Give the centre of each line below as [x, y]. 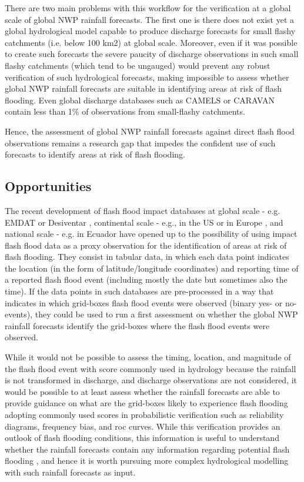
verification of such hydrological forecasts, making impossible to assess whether [147, 77]
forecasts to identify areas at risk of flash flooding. [95, 154]
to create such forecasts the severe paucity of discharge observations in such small [152, 54]
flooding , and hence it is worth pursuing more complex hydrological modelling [147, 461]
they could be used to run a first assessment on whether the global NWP [166, 314]
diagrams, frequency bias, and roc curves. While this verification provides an [143, 426]
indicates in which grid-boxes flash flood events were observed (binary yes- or [144, 302]
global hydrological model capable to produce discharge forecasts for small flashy [150, 31]
